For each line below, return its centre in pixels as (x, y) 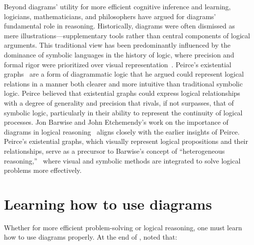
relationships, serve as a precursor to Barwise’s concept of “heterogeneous (114, 150)
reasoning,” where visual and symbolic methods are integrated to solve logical (122, 160)
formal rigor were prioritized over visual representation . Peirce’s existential (118, 64)
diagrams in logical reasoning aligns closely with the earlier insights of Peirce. (122, 131)
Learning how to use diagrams (108, 204)
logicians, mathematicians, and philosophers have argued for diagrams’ (110, 16)
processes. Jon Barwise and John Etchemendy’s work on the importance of (116, 122)
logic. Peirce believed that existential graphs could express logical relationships (122, 93)
